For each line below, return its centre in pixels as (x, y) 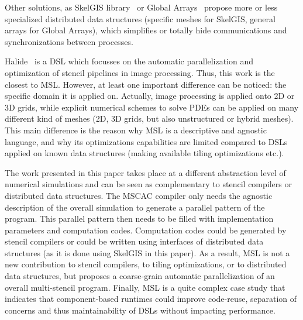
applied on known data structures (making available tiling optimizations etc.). (144, 153)
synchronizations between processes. (69, 41)
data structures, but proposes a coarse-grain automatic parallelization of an (140, 276)
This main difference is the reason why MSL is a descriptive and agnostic (136, 130)
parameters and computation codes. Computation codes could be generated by (146, 230)
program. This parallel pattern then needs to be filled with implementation (139, 219)
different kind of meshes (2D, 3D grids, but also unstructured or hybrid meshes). (149, 118)
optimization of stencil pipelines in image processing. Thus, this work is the (140, 72)
